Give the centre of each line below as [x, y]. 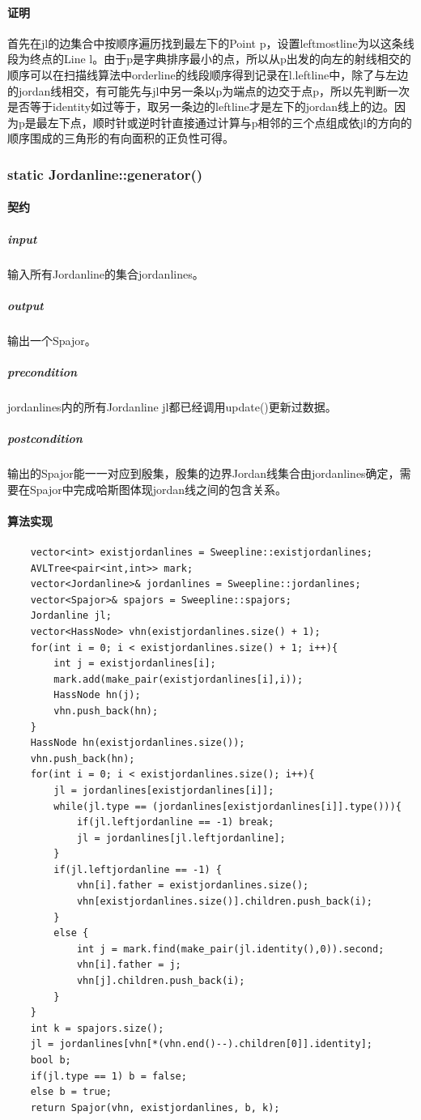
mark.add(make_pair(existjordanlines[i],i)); [179, 679]
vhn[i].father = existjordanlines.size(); [193, 886]
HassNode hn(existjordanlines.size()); [138, 743]
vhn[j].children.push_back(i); [161, 981]
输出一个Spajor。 [52, 340]
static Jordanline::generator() [105, 174]
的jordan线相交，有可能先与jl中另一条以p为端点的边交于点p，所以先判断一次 [209, 90]
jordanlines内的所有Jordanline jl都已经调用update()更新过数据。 [172, 406]
